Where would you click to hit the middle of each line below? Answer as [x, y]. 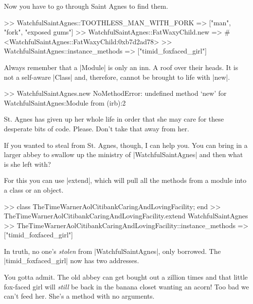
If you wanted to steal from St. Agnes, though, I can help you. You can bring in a [126, 145]
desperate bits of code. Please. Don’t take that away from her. [97, 128]
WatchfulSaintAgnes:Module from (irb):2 [65, 102]
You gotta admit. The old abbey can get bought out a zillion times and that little [126, 277]
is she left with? [27, 164]
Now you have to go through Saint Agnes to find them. [86, 6]
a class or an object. [34, 189]
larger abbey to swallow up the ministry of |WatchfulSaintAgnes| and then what [124, 154]
